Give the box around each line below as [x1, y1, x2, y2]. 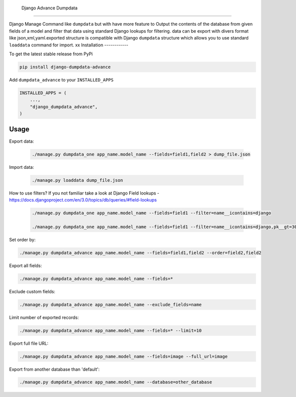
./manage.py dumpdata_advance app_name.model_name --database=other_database [19, 379, 212, 385]
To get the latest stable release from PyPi [9, 51, 93, 57]
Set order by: [9, 237, 36, 242]
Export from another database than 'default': [9, 366, 100, 372]
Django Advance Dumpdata [21, 5, 78, 11]
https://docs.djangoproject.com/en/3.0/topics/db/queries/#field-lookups [9, 197, 157, 202]
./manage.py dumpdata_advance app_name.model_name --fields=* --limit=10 [19, 327, 202, 333]
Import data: [9, 164, 34, 170]
